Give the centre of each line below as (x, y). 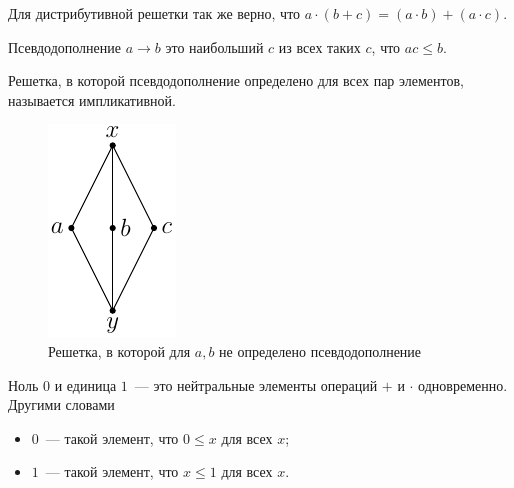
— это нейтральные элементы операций (256, 384)
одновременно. (463, 384)
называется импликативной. (92, 99)
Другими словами (61, 404)
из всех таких (319, 46)
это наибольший (214, 46)
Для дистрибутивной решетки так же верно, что (154, 13)
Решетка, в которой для (119, 350)
